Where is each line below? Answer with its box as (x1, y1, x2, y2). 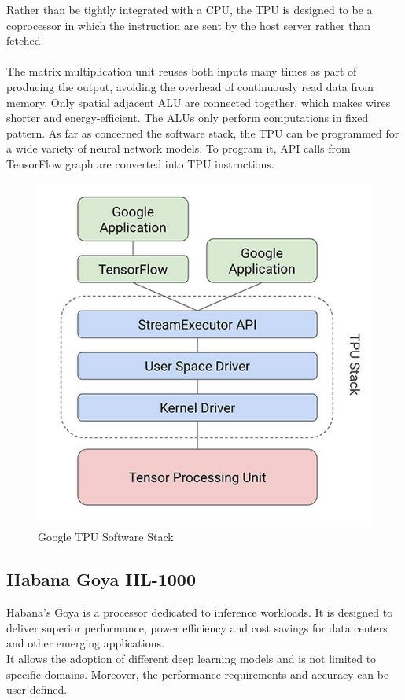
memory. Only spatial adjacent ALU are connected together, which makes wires (6, 94, 391, 110)
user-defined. (6, 681, 68, 698)
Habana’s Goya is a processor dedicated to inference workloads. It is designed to (6, 604, 393, 621)
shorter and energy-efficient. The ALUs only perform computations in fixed (6, 109, 369, 126)
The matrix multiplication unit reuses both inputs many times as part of (6, 63, 357, 79)
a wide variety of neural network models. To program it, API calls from (6, 140, 351, 157)
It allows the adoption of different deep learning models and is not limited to (6, 650, 377, 667)
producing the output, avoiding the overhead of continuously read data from (6, 78, 374, 94)
